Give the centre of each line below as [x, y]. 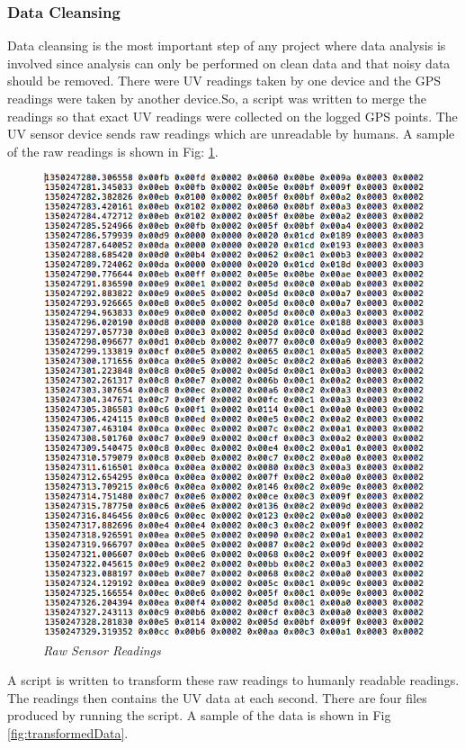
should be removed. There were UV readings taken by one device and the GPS [224, 81]
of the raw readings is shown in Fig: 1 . [113, 151]
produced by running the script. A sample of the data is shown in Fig [199, 715]
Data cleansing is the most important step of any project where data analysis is [227, 45]
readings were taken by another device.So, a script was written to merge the [217, 98]
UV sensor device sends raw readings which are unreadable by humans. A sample [231, 134]
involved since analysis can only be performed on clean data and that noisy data [229, 63]
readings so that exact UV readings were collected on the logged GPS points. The [232, 116]
